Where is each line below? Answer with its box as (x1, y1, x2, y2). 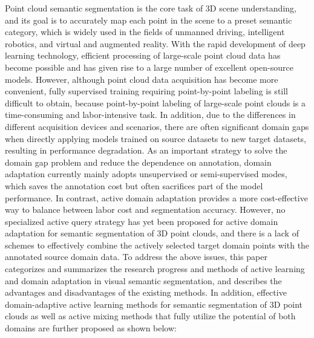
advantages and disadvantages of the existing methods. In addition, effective (5, 286, 287, 299)
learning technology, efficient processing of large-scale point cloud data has (5, 49, 281, 62)
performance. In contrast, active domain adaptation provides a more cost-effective (5, 191, 308, 204)
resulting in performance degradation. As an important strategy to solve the (5, 144, 287, 157)
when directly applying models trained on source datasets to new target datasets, (5, 132, 306, 145)
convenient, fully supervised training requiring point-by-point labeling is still (5, 85, 289, 97)
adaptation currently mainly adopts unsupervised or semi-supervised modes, (5, 167, 287, 180)
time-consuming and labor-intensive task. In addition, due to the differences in (5, 108, 296, 121)
